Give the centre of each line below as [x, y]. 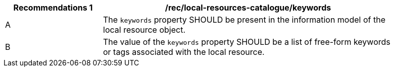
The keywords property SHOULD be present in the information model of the [244, 20]
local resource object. [144, 30]
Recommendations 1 [53, 8]
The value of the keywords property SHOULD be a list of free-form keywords [247, 42]
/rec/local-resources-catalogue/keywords [248, 8]
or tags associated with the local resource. [184, 52]
